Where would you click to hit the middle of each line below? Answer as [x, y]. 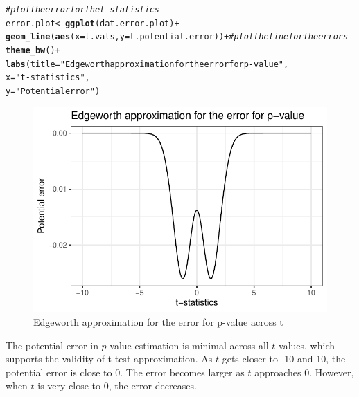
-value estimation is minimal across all [187, 345]
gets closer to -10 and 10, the [284, 359]
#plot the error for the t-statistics [82, 10]
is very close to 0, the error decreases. [117, 386]
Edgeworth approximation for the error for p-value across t [158, 321]
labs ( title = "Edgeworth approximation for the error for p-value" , [147, 64]
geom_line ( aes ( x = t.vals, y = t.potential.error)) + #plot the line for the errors [177, 37]
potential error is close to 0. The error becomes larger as [125, 372]
